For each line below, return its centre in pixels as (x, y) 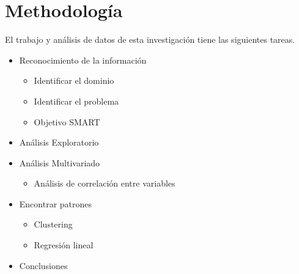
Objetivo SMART (67, 121)
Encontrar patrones (56, 203)
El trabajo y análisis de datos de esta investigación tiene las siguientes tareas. (150, 39)
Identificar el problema (76, 101)
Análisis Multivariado (60, 162)
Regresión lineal (64, 245)
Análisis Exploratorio (59, 142)
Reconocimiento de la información (83, 60)
